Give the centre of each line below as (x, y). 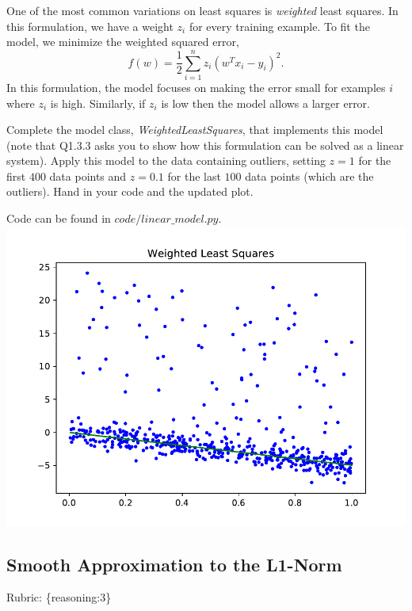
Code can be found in (59, 218)
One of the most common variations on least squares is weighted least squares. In (202, 10)
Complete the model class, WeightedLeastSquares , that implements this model (195, 130)
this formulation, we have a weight (90, 26)
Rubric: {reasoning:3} (59, 597)
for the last (194, 176)
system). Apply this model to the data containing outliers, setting (166, 160)
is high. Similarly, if (98, 103)
